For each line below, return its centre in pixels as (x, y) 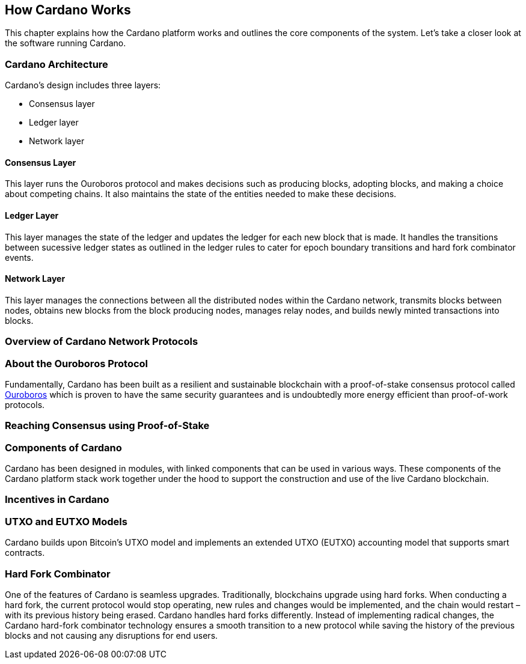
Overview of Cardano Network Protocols (102, 342)
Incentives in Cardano (57, 500)
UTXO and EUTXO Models (66, 521)
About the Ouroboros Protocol (77, 363)
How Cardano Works (68, 10)
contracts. (25, 553)
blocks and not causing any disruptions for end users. (112, 635)
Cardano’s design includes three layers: (83, 85)
